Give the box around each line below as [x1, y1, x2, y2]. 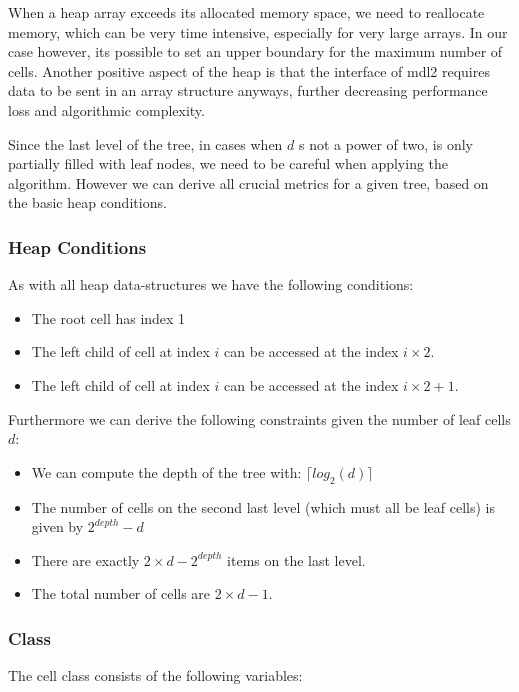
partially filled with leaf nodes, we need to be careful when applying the [8, 153, 449, 174]
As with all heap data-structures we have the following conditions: [8, 274, 414, 295]
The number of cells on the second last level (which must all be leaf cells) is [31, 496, 495, 517]
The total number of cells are [31, 583, 211, 604]
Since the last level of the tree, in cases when [8, 133, 283, 154]
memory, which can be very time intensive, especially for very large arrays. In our [8, 21, 508, 42]
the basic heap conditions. [8, 192, 167, 213]
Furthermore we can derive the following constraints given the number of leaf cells [8, 408, 511, 429]
